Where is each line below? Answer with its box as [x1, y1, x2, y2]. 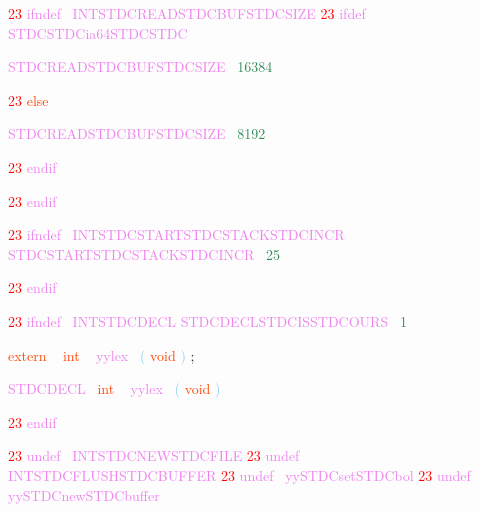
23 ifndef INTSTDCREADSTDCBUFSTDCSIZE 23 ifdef [8, 3, 366, 23]
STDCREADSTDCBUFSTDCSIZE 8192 [8, 123, 266, 144]
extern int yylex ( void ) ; [8, 344, 195, 365]
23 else [8, 89, 49, 110]
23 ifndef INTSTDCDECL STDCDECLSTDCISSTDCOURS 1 [8, 310, 407, 331]
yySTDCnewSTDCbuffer [8, 484, 160, 505]
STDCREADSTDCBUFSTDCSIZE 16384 [8, 56, 273, 77]
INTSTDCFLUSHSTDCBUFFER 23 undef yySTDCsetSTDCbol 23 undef [8, 464, 471, 485]
